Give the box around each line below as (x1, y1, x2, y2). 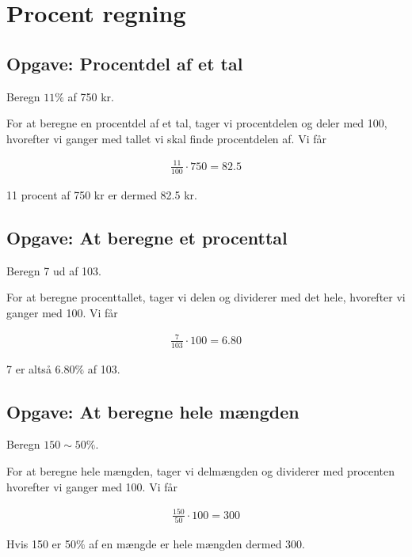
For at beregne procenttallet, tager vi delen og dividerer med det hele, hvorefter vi (6, 289, 406, 305)
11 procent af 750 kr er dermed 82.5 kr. (6, 186, 197, 203)
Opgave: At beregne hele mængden (6, 399, 299, 423)
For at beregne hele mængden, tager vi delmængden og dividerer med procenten (6, 463, 395, 479)
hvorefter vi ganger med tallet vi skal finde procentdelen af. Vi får (6, 130, 326, 146)
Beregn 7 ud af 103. (6, 262, 102, 278)
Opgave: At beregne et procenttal (6, 225, 288, 249)
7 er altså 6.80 (6, 360, 75, 377)
